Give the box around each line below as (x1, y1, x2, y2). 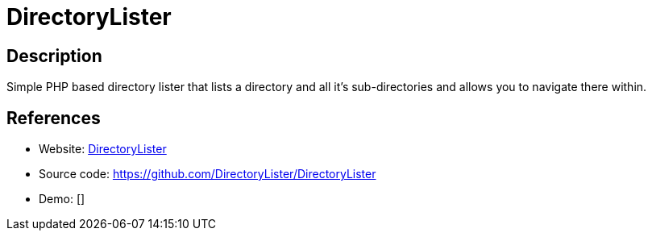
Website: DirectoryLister (39, 142, 167, 156)
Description (6, 45, 102, 66)
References (6, 107, 101, 128)
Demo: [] (39, 192, 85, 206)
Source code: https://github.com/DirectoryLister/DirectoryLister (39, 167, 376, 181)
